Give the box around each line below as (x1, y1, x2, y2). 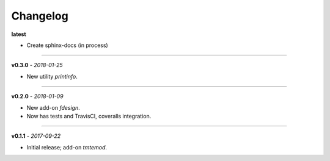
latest (11, 30, 27, 38)
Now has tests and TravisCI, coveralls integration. (26, 112, 152, 120)
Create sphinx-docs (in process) (26, 41, 108, 49)
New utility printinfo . (26, 73, 78, 80)
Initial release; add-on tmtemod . (26, 143, 107, 151)
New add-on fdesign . (26, 104, 81, 111)
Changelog (11, 9, 68, 23)
